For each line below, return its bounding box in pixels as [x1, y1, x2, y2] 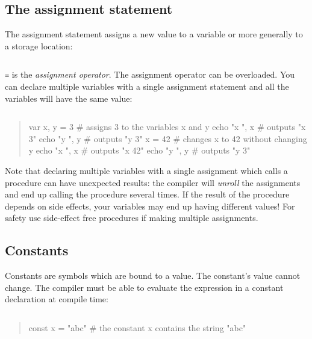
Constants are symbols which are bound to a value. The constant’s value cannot [5, 269, 301, 282]
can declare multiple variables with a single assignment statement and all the [5, 80, 289, 93]
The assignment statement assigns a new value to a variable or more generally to [5, 28, 303, 40]
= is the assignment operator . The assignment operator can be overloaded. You [5, 68, 295, 81]
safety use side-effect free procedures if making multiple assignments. [5, 211, 258, 224]
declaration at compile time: [5, 293, 108, 305]
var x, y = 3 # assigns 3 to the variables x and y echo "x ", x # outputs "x [28, 120, 306, 133]
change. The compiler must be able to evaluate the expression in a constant [5, 281, 284, 293]
